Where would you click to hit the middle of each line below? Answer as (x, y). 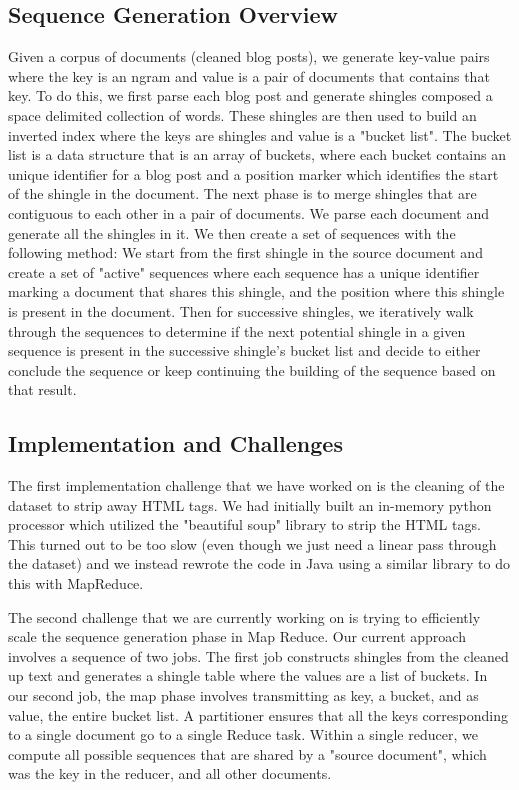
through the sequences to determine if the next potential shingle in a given (237, 330)
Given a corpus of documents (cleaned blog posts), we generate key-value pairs (249, 56)
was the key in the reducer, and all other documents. (170, 773)
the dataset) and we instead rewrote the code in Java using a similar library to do (259, 563)
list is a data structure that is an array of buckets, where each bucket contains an (257, 154)
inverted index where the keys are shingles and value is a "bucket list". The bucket (260, 134)
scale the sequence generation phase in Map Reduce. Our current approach (237, 636)
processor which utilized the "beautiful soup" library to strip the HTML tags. (244, 524)
